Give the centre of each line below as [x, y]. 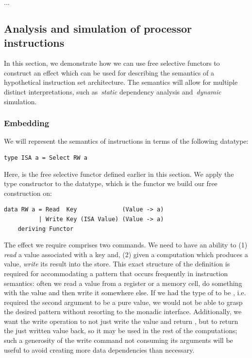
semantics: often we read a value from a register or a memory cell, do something [123, 283]
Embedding [27, 123]
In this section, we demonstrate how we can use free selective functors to [112, 63]
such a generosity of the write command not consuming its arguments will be [118, 340]
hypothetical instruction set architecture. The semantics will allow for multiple [121, 82]
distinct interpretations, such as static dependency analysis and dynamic [113, 91]
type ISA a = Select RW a [46, 158]
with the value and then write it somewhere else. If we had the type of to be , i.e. [125, 292]
